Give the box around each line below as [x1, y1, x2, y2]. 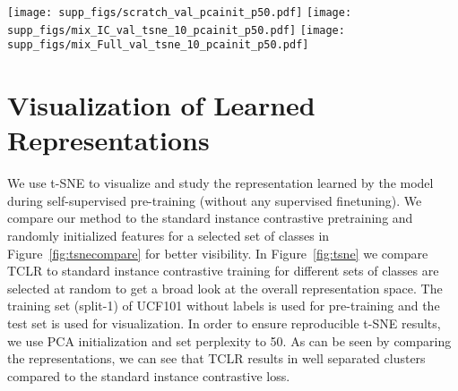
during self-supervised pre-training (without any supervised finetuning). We [7, 191, 422, 209]
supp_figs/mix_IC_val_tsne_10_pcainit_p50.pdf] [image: [7, 23, 345, 37]
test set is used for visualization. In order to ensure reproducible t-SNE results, [7, 314, 441, 333]
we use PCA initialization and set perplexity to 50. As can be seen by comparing [7, 331, 452, 350]
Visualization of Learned [7, 87, 315, 123]
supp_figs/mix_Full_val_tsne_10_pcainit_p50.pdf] [7, 38, 309, 52]
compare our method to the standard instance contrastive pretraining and [7, 208, 413, 227]
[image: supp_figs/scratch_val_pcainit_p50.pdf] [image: [7, 6, 352, 19]
